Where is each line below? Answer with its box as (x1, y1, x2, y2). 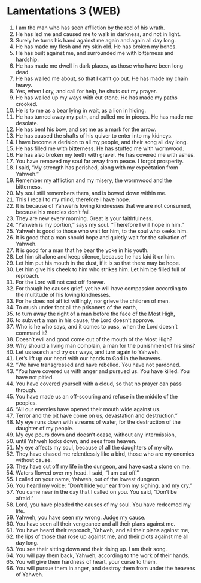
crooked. (15, 100, 38, 107)
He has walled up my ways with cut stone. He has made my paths (15, 94, 178, 101)
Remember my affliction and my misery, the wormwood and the (15, 177, 172, 184)
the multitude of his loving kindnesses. (15, 291, 111, 298)
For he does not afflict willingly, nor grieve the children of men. (15, 297, 170, 305)
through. (15, 386, 37, 393)
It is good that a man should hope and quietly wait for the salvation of (15, 233, 187, 241)
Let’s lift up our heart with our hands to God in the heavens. (15, 354, 162, 362)
